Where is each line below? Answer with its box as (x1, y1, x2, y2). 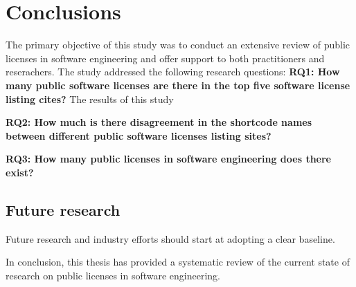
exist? (6, 165, 34, 179)
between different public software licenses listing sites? (6, 128, 272, 142)
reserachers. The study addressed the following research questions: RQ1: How (6, 64, 340, 79)
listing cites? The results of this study (6, 91, 174, 106)
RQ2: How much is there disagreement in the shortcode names (6, 115, 312, 129)
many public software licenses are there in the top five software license (6, 77, 350, 92)
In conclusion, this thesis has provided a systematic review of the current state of (6, 254, 350, 269)
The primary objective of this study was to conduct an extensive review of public (6, 37, 350, 52)
